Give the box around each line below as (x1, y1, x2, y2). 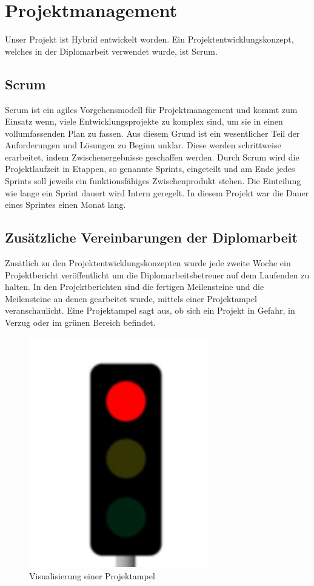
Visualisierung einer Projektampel (29, 570, 155, 582)
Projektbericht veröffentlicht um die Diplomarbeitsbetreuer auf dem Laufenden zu (5, 268, 310, 281)
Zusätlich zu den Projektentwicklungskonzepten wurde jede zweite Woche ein (5, 257, 291, 269)
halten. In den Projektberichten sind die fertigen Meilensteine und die (5, 280, 264, 293)
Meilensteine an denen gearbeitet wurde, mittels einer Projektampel (5, 292, 257, 305)
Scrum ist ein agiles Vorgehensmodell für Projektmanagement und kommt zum (5, 103, 298, 115)
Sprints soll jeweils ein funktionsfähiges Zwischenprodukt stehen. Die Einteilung (5, 174, 301, 187)
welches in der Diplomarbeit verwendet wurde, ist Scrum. (5, 44, 218, 57)
